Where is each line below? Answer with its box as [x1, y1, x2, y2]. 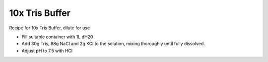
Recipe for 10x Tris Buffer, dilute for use [9, 25, 90, 31]
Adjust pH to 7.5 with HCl [21, 48, 73, 54]
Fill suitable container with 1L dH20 [21, 34, 93, 40]
